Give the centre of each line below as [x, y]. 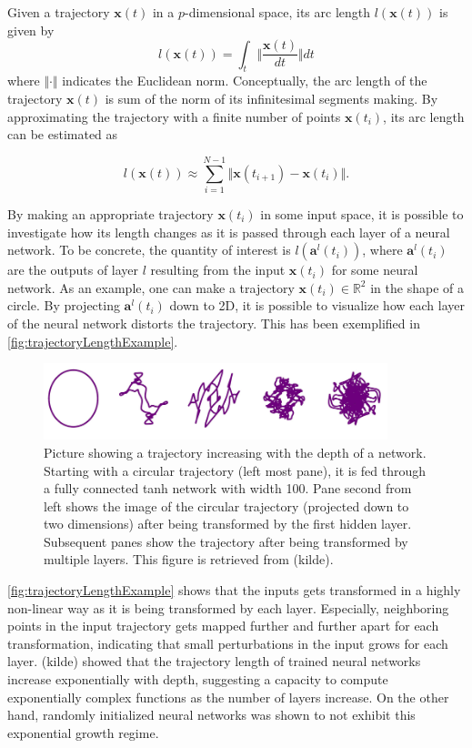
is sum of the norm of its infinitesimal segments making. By [271, 99]
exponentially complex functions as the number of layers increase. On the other [228, 697]
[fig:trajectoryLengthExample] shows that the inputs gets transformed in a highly [234, 590]
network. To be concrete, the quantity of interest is [149, 250]
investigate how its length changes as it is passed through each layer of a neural [229, 232]
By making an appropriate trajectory [110, 213]
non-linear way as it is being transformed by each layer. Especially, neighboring [228, 607]
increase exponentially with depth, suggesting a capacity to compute [198, 679]
